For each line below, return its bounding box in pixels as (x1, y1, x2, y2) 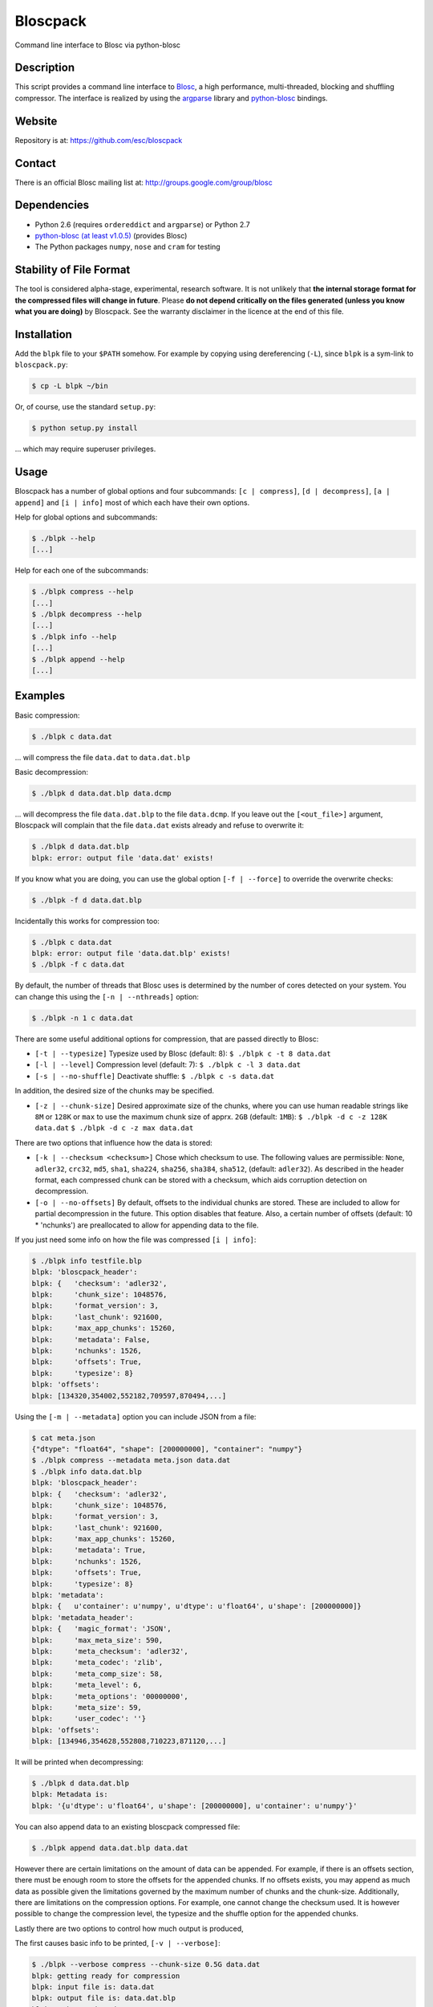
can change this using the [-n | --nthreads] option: (14, 991, 200, 1001)
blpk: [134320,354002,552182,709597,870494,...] (31, 1391, 227, 1400)
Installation (14, 328, 72, 341)
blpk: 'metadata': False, (31, 1335, 151, 1344)
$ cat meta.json (31, 1433, 96, 1443)
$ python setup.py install (31, 424, 138, 433)
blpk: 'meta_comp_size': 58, (31, 1669, 164, 1678)
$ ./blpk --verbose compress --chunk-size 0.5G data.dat (31, 1960, 261, 1969)
